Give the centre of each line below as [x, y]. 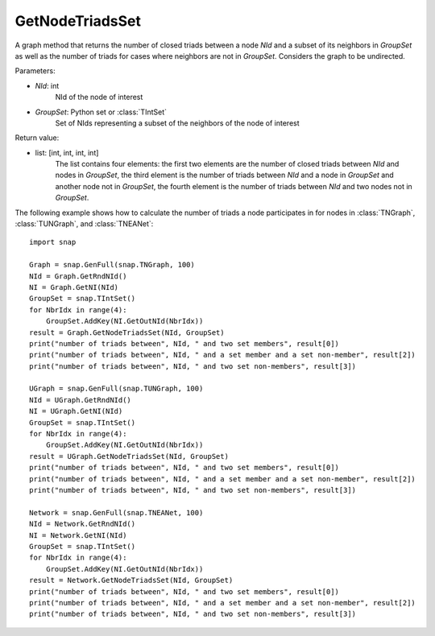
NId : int [47, 85]
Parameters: [35, 71]
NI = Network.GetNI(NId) [78, 535]
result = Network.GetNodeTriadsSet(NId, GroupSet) [131, 580]
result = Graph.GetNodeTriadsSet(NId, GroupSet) [127, 332]
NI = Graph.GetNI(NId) [74, 287]
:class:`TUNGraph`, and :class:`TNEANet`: [84, 224]
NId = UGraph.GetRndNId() [81, 400]
